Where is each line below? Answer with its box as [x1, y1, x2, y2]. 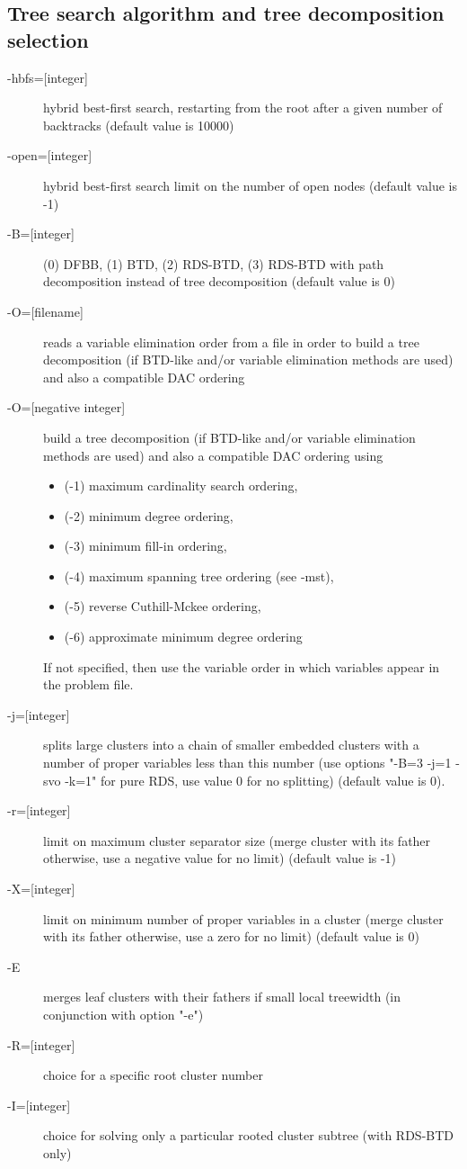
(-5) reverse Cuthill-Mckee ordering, [64, 597, 261, 616]
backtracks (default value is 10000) [43, 115, 234, 134]
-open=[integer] [7, 146, 93, 165]
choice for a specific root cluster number [43, 1066, 263, 1084]
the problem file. [43, 675, 134, 694]
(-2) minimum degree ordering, [64, 506, 233, 525]
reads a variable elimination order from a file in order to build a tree [43, 332, 419, 351]
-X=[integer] [7, 879, 75, 897]
